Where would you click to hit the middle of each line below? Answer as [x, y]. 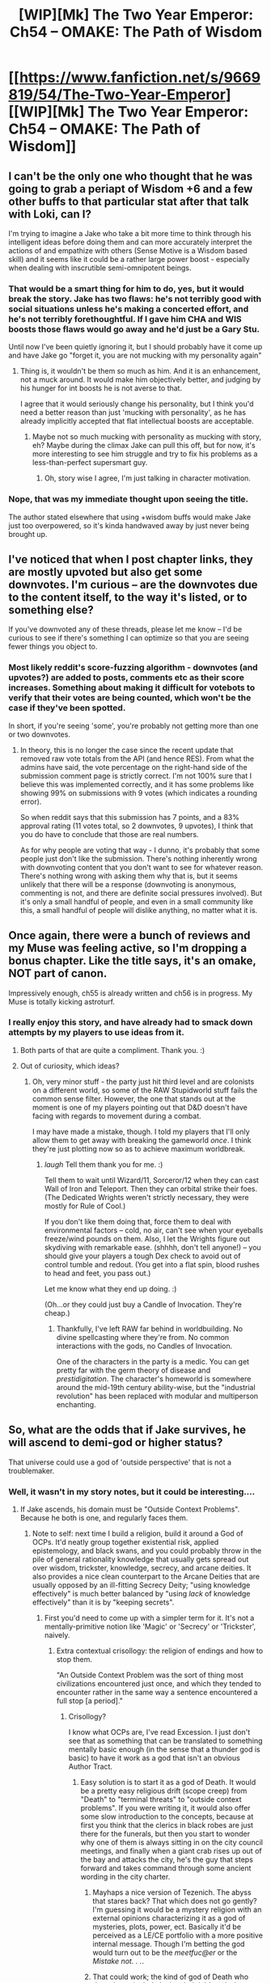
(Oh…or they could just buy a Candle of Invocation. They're [143, 1304]
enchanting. [76, 1404]
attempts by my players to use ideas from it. [96, 1033]
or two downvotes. [40, 734]
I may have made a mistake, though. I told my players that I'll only [141, 1131]
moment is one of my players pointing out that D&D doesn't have [140, 1107]
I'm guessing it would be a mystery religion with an [177, 1909]
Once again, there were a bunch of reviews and [129, 936]
